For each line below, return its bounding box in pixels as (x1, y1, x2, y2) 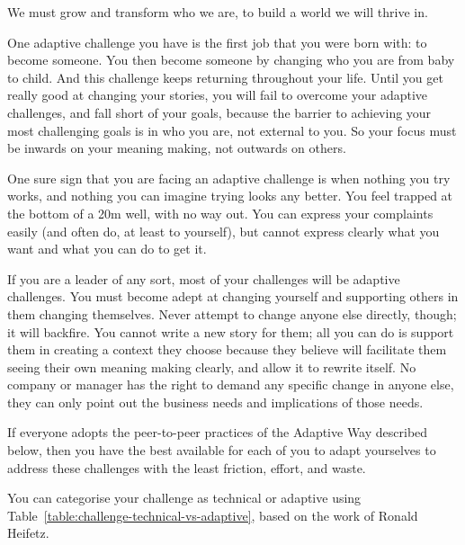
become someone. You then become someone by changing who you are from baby (7, 50, 455, 69)
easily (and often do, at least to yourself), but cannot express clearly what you (7, 221, 440, 240)
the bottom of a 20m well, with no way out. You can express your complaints (7, 203, 434, 222)
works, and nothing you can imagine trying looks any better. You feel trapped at (7, 186, 453, 205)
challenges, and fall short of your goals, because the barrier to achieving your (7, 103, 432, 121)
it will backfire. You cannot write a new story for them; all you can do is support (7, 322, 454, 341)
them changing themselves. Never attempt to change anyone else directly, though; (7, 304, 457, 323)
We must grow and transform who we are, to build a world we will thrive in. (7, 3, 428, 21)
